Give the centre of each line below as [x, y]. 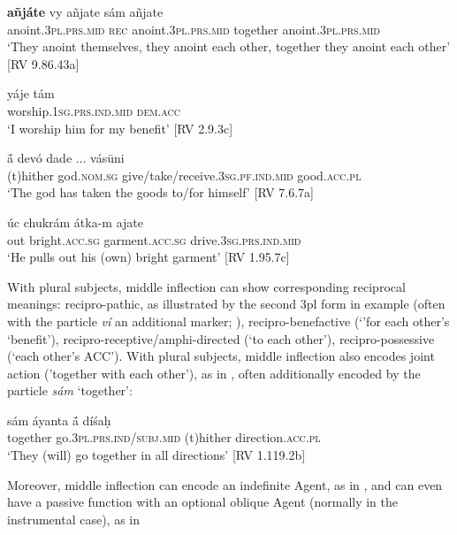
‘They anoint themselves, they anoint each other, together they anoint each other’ [229, 46]
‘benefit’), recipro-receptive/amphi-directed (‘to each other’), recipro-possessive [221, 338]
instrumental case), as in [73, 519]
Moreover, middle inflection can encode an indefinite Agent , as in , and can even [225, 484]
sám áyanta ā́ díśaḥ [59, 420]
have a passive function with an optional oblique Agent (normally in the [203, 502]
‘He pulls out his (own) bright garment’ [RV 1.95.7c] [149, 257]
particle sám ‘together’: [70, 390]
